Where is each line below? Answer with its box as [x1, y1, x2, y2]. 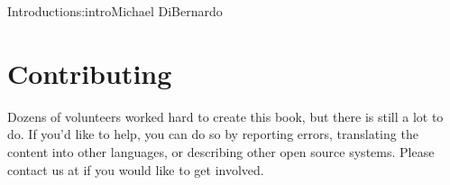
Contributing [7, 54, 172, 91]
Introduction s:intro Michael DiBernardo [7, 2, 223, 20]
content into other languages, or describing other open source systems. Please [7, 142, 435, 161]
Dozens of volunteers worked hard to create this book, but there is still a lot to [7, 106, 444, 125]
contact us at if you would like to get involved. [7, 160, 264, 179]
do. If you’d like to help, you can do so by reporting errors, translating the [7, 125, 418, 143]
